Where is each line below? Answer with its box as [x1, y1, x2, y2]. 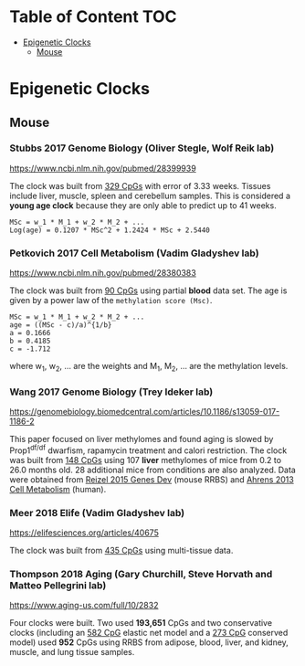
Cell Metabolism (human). [9, 483, 107, 494]
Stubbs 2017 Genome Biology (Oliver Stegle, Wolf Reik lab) [9, 142, 275, 154]
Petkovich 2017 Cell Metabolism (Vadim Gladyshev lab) [9, 247, 259, 259]
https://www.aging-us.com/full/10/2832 [9, 600, 159, 611]
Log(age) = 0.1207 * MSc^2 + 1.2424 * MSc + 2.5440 [9, 226, 210, 235]
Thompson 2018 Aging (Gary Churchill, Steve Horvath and [9, 568, 273, 581]
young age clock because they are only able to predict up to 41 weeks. [9, 199, 277, 211]
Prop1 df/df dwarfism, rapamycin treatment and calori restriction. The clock [9, 443, 288, 456]
